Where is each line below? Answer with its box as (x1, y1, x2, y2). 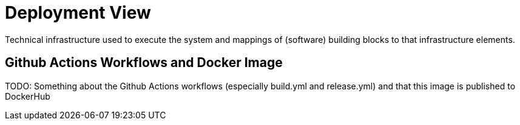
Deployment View (5, 2, 151, 23)
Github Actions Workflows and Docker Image (5, 55, 283, 71)
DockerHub (5, 91, 50, 101)
